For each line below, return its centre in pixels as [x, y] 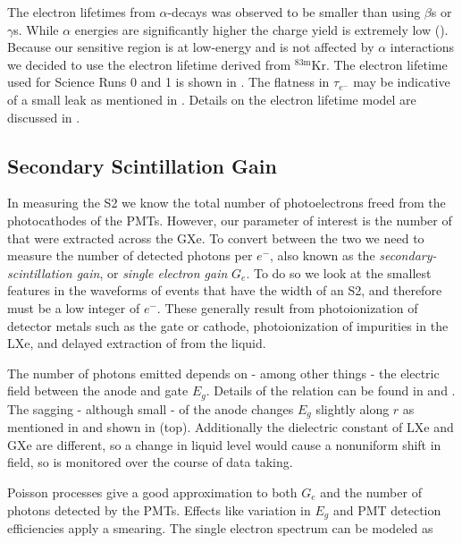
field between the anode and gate [98, 390]
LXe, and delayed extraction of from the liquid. [137, 343]
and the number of [371, 492]
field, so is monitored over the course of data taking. [150, 462]
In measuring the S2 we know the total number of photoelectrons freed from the [227, 203]
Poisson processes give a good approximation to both [152, 492]
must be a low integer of [74, 307]
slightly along [353, 408]
